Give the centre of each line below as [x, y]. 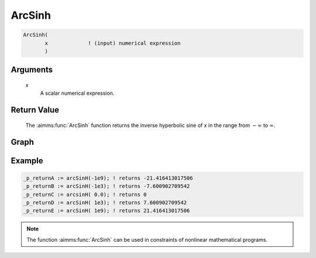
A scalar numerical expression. [77, 93]
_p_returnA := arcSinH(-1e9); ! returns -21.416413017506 [108, 178]
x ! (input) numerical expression [113, 43]
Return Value [35, 110]
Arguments [32, 70]
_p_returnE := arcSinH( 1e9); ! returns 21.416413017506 [107, 211]
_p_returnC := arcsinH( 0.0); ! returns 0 [85, 194]
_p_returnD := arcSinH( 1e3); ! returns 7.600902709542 [105, 202]
